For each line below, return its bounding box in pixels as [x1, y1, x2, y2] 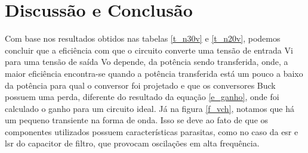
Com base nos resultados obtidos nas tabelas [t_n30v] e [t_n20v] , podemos [5, 32, 281, 45]
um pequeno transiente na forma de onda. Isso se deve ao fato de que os [5, 114, 269, 126]
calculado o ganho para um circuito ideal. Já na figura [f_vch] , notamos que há [5, 102, 294, 114]
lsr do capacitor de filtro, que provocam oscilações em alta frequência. [5, 137, 260, 149]
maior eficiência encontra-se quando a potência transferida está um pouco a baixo [5, 67, 303, 79]
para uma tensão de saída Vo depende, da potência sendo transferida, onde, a [5, 55, 288, 68]
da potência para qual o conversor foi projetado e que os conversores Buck [5, 79, 276, 91]
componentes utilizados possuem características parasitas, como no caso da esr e [5, 125, 298, 138]
